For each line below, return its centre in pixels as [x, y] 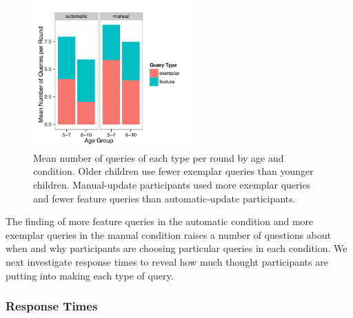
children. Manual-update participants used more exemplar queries [172, 185]
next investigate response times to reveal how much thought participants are [167, 262]
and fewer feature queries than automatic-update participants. [164, 198]
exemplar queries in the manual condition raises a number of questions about [169, 234]
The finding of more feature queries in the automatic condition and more [160, 221]
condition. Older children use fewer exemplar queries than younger [173, 171]
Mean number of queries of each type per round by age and [159, 157]
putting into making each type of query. [90, 275]
